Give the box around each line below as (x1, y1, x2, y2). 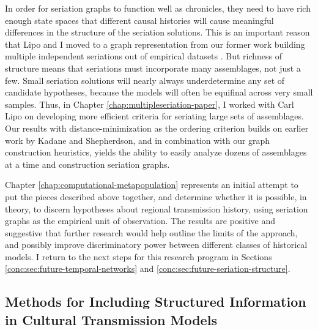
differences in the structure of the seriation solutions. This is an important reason (5, 26, 310, 39)
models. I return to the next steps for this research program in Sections (5, 250, 272, 263)
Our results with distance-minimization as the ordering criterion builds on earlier (5, 121, 309, 134)
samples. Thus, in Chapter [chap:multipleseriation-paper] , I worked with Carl (5, 97, 294, 110)
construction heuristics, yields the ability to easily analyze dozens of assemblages (5, 146, 307, 159)
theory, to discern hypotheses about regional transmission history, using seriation (5, 202, 308, 215)
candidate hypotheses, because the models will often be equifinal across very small (5, 86, 313, 99)
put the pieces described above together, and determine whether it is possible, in (5, 190, 307, 203)
